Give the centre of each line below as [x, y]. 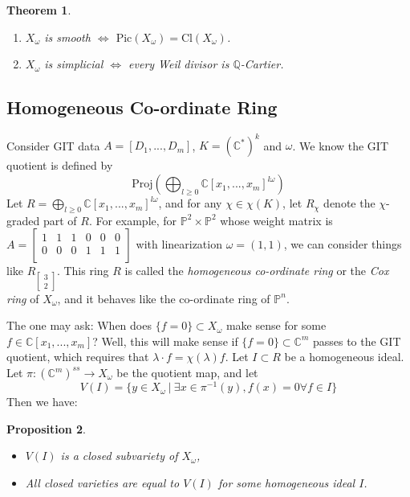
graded [23, 220]
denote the [349, 203]
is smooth [67, 37]
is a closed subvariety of [119, 456]
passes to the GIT [357, 341]
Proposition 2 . [46, 428]
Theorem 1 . [39, 10]
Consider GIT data [53, 145]
